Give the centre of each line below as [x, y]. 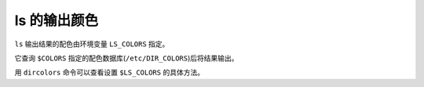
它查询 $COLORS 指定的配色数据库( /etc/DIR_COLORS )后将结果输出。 [126, 58]
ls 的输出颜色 [56, 20]
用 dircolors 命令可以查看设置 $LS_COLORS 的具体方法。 [109, 72]
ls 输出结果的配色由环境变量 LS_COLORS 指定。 [92, 44]
